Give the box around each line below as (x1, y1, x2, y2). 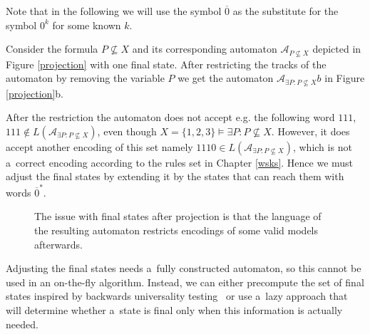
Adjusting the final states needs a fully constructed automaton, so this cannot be (6, 261, 361, 276)
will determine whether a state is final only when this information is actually (6, 302, 343, 317)
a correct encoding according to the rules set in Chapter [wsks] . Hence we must (6, 155, 354, 169)
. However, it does (271, 123, 350, 138)
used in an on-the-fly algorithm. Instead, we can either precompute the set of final (6, 274, 364, 289)
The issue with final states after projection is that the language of (34, 209, 322, 224)
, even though (97, 123, 157, 138)
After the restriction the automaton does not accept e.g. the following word (6, 110, 335, 125)
